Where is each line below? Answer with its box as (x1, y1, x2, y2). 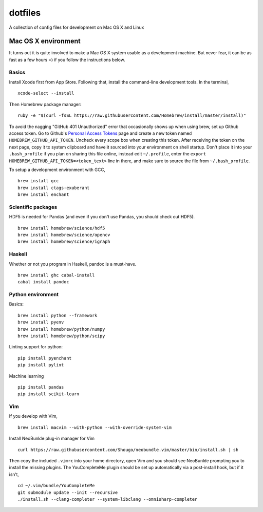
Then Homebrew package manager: (9, 101, 81, 107)
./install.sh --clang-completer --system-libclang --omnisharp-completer (18, 496, 198, 502)
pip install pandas (18, 384, 64, 390)
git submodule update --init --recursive (18, 490, 118, 495)
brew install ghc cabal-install (18, 272, 95, 278)
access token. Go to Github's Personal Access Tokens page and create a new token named (9, 130, 192, 136)
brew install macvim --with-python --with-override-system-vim (18, 425, 172, 430)
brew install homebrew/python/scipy (18, 333, 105, 339)
